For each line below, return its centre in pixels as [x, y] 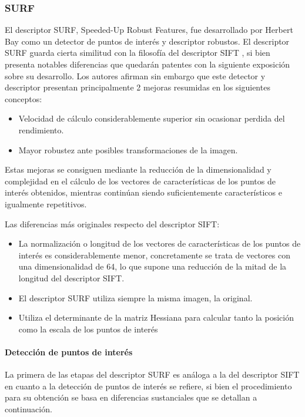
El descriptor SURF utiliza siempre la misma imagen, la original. [135, 297]
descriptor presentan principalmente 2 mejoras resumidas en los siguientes [138, 87]
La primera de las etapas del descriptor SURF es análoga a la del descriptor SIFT [152, 374]
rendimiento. [41, 130]
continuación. [29, 408]
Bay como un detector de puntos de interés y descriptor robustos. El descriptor [147, 41]
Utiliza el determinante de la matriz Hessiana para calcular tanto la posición [156, 317]
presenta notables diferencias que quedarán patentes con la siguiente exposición [148, 64]
